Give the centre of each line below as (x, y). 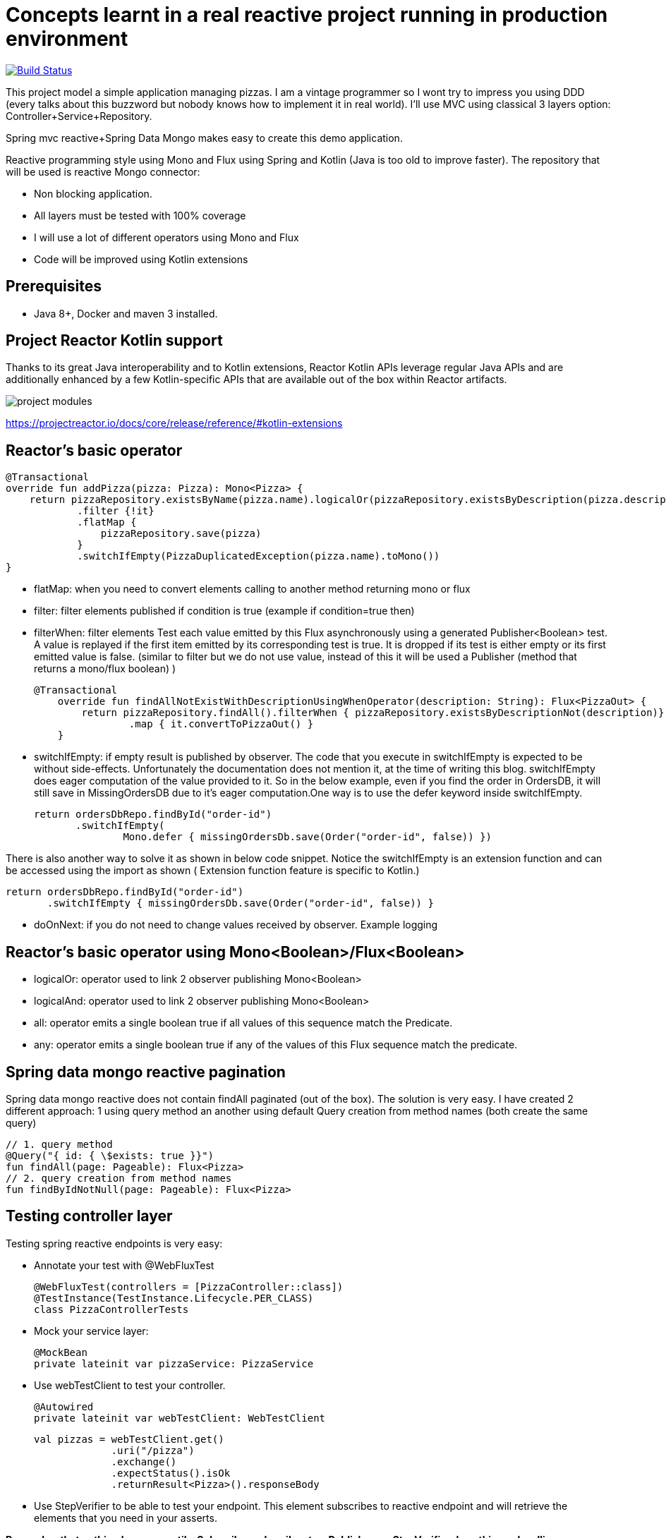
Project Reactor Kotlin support (114, 341)
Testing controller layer (89, 1216)
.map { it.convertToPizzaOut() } (221, 724)
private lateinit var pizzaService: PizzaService (174, 1363)
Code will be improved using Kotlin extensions (141, 259)
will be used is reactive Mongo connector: (103, 171)
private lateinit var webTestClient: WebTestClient (180, 1418)
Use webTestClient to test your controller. (130, 1385)
